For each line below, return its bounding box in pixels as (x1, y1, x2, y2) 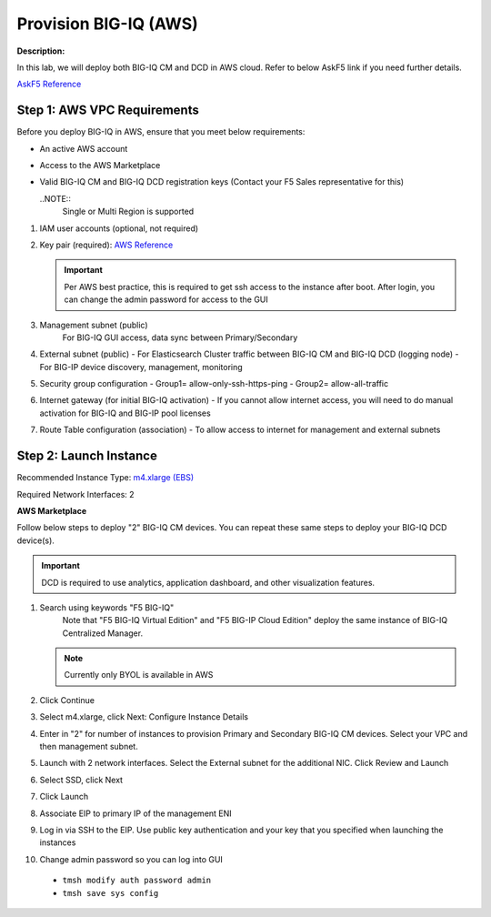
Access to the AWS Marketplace (39, 160, 161, 171)
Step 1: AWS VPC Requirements (16, 103, 199, 118)
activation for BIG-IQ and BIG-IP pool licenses (39, 408, 211, 418)
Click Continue (39, 694, 95, 705)
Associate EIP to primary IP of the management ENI (39, 808, 232, 819)
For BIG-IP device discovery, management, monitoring (39, 361, 243, 372)
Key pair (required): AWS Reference (39, 239, 174, 250)
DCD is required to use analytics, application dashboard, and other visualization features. (41, 577, 376, 588)
